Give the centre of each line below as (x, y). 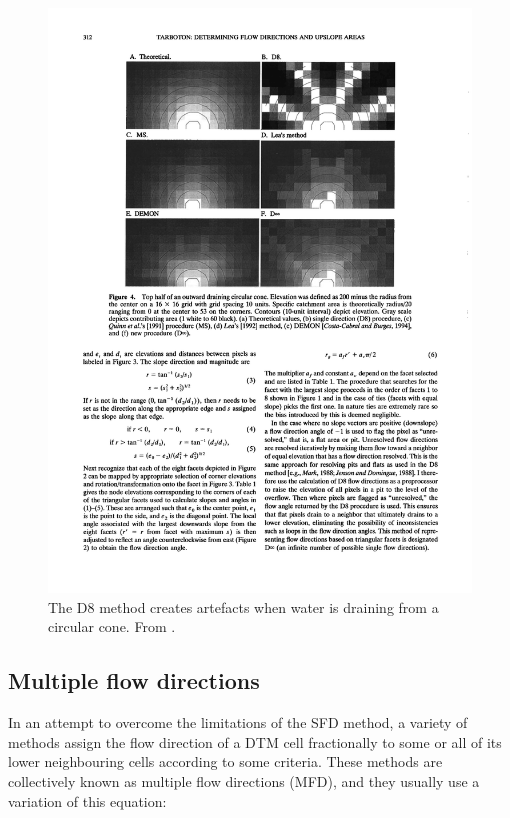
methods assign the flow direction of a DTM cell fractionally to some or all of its (255, 741)
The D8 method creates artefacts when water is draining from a (243, 606)
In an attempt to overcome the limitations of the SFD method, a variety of (238, 722)
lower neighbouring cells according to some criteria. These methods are (225, 761)
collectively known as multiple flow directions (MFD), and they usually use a (244, 780)
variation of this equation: (87, 800)
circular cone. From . (112, 626)
